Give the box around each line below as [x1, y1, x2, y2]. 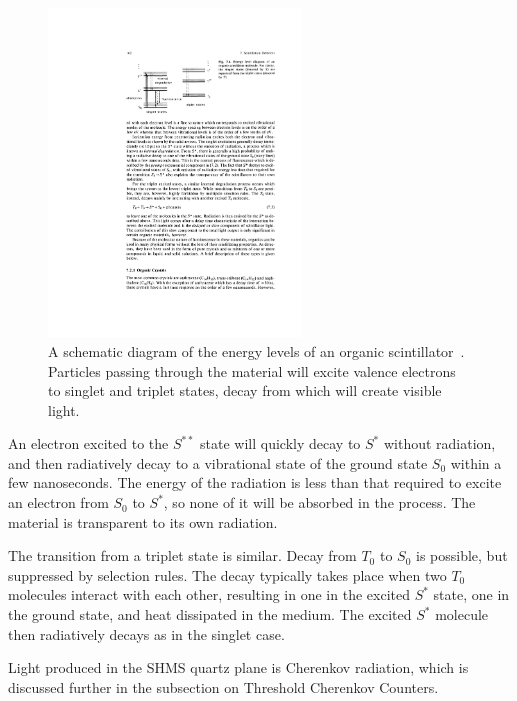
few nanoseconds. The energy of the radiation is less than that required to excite [8, 472, 502, 493]
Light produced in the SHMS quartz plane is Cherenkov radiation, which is [8, 657, 469, 678]
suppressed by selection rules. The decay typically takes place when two [8, 564, 447, 585]
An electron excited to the [8, 433, 169, 454]
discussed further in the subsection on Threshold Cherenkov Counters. [8, 676, 439, 697]
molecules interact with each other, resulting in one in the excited [8, 584, 410, 605]
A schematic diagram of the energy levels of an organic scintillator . [48, 340, 465, 361]
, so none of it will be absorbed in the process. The [163, 492, 476, 513]
